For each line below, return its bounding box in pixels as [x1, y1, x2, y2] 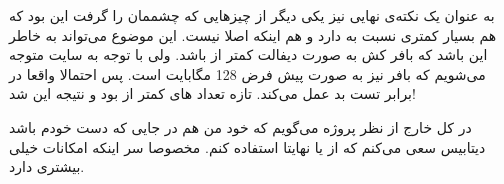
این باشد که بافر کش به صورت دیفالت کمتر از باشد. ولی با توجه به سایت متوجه [9, 44, 488, 65]
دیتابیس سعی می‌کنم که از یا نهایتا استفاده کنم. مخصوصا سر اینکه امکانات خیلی [9, 136, 486, 157]
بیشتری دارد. [9, 156, 85, 177]
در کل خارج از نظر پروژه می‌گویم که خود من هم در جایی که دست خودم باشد [9, 116, 472, 137]
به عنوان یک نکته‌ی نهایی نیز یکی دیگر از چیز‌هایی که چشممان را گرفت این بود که [9, 5, 495, 25]
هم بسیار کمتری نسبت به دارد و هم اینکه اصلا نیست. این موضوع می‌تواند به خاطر [9, 24, 497, 45]
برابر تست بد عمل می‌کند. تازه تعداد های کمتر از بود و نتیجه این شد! [9, 83, 416, 104]
